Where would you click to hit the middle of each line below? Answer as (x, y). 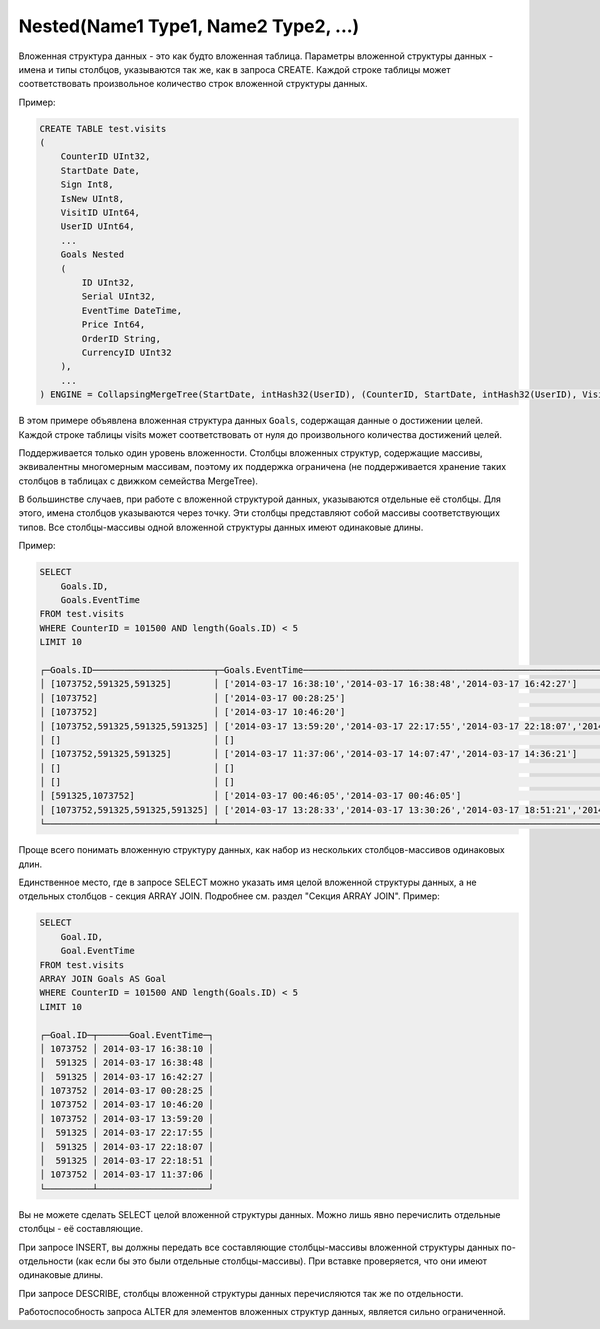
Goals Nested (92, 254)
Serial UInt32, (119, 296)
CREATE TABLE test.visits (103, 128)
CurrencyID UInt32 (126, 352)
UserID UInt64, (97, 226)
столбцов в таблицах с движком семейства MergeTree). (138, 481)
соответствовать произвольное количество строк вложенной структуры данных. (193, 84)
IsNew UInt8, (92, 198)
